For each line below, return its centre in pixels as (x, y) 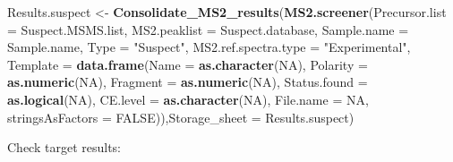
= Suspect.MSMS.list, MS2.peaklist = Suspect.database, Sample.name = (208, 29)
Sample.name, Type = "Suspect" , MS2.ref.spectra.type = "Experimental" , (209, 47)
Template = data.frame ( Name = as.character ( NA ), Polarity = (188, 64)
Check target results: (64, 147)
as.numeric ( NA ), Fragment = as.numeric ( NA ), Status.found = (188, 82)
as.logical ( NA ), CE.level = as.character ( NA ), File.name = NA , (188, 99)
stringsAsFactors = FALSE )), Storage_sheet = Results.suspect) (181, 117)
